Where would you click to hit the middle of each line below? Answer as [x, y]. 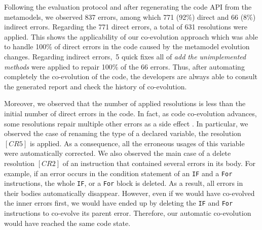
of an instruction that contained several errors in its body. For [159, 163]
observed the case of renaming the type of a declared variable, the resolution [123, 133]
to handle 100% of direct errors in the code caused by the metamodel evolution [127, 46]
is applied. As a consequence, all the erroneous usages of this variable [137, 143]
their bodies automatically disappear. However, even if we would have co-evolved [129, 193]
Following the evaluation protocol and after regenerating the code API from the [128, 7]
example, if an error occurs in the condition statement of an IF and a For [118, 173]
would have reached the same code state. [67, 223]
